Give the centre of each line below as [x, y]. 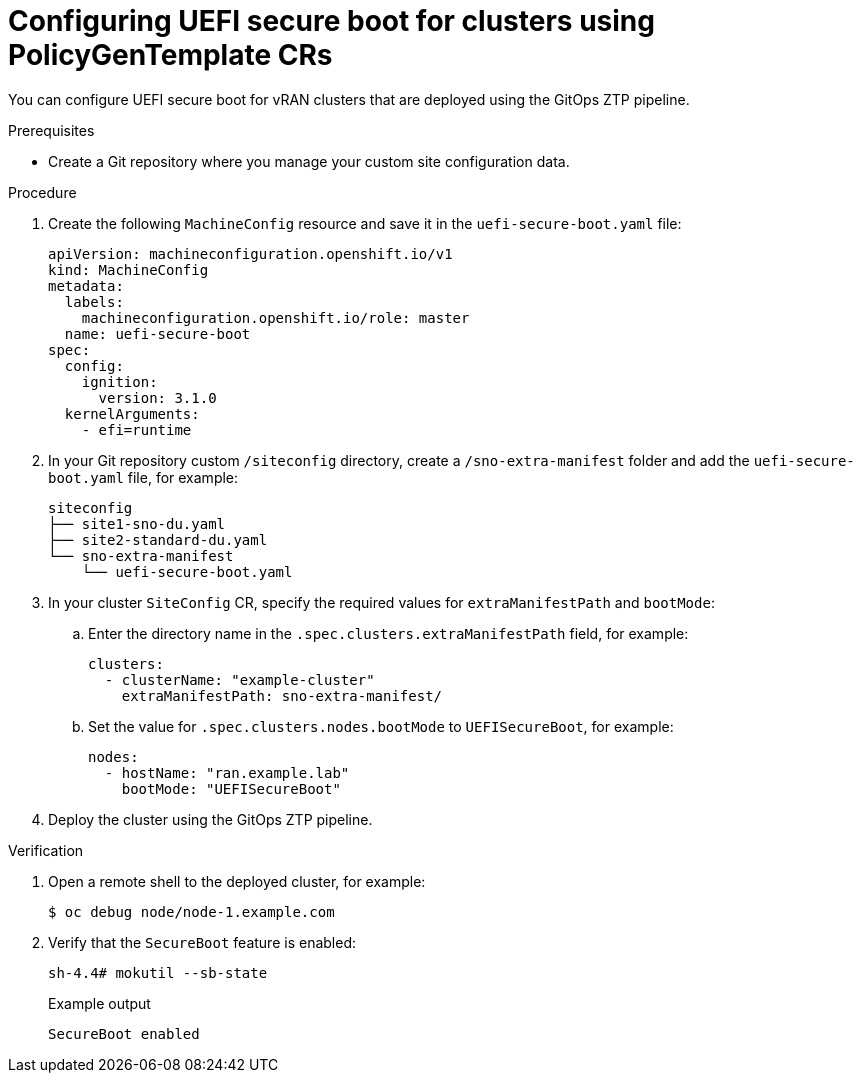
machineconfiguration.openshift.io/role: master [275, 317]
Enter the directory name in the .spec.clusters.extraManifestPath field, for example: [388, 633]
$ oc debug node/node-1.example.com [191, 911]
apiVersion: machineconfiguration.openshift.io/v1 [250, 253]
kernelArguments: [132, 413]
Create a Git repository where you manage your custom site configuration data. [309, 161]
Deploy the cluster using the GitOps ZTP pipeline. [210, 819]
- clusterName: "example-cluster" [239, 679]
